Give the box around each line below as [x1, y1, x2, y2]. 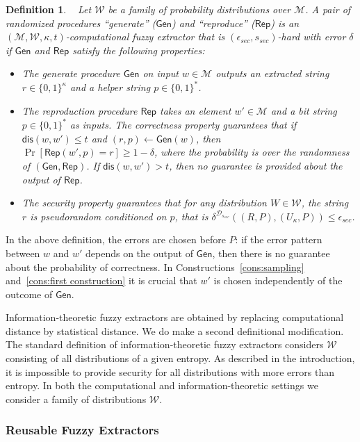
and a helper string [69, 80, 151, 95]
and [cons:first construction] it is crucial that [6, 273, 197, 288]
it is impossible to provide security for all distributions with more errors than [6, 364, 334, 379]
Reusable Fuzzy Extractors [6, 421, 159, 439]
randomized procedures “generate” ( [6, 15, 156, 30]
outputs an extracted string [215, 66, 329, 81]
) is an [270, 15, 300, 30]
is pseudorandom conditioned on [30, 208, 167, 223]
